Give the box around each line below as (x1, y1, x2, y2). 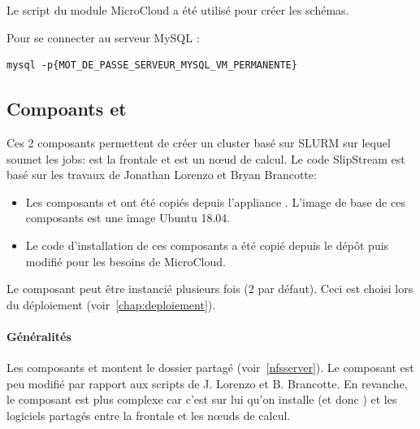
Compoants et (6, 96, 127, 121)
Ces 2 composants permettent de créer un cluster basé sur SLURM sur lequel (6, 134, 391, 151)
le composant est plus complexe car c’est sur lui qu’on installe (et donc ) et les (6, 391, 397, 408)
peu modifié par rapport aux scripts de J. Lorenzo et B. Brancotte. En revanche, (6, 374, 408, 392)
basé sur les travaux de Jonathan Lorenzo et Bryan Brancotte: (6, 166, 317, 183)
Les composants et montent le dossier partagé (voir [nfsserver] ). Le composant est (6, 359, 414, 376)
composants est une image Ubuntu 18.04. (25, 209, 231, 226)
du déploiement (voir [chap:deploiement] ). (6, 295, 216, 313)
